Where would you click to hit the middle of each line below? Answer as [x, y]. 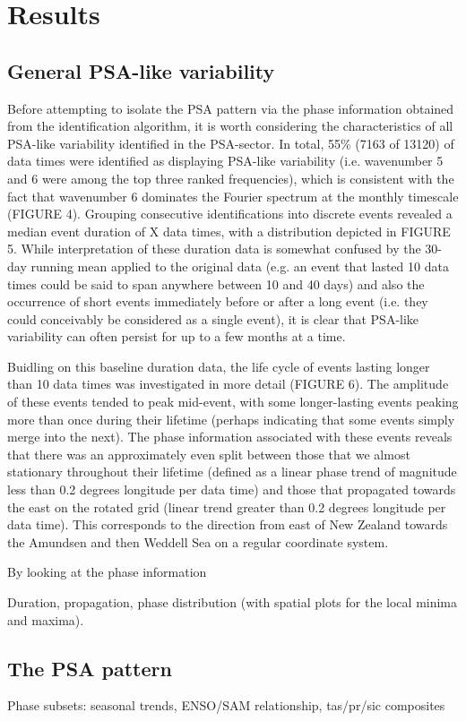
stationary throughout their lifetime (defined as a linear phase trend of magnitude [232, 472]
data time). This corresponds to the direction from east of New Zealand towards [228, 524]
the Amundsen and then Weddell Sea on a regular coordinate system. [198, 541]
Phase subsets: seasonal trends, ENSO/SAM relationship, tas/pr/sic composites [226, 705]
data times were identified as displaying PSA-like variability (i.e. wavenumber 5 [225, 161]
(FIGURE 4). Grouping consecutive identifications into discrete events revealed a [230, 214]
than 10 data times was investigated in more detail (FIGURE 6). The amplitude [228, 384]
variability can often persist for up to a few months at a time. [177, 336]
